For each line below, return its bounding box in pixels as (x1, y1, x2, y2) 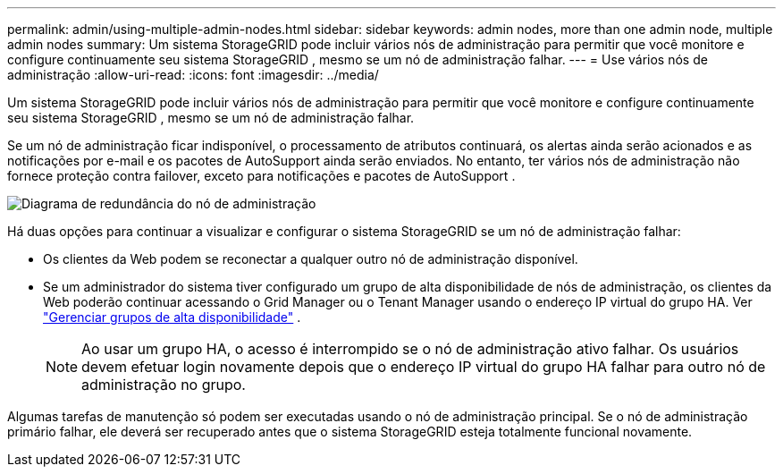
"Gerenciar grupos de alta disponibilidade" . (43, 309, 301, 325)
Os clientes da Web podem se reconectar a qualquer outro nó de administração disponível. (43, 251, 578, 267)
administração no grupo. (81, 376, 246, 394)
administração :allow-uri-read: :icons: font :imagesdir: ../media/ (7, 67, 379, 82)
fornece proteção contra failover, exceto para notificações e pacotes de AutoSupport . (7, 168, 516, 183)
